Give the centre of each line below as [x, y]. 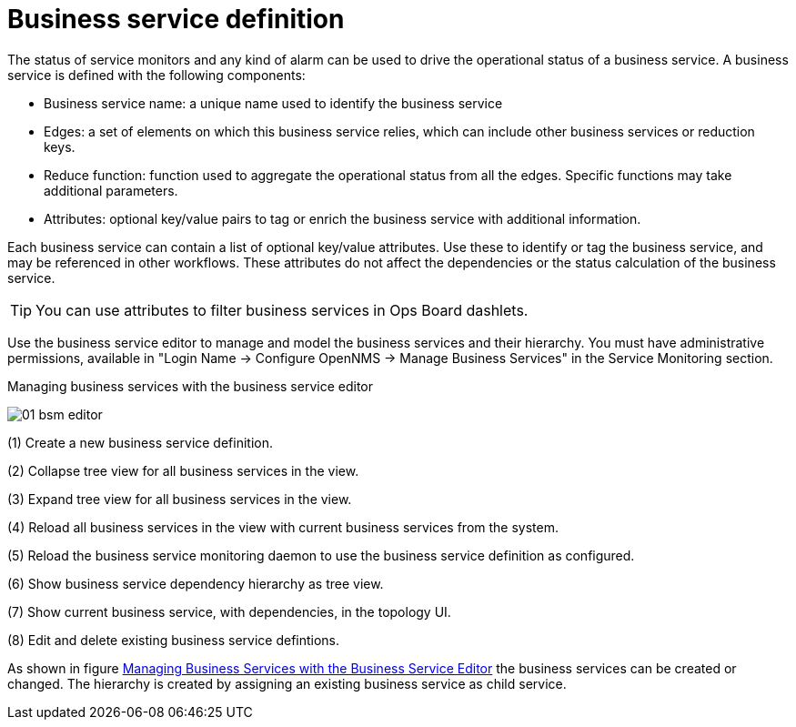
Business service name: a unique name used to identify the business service [273, 103]
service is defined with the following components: [156, 75]
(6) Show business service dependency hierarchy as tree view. [196, 583]
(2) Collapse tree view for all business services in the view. [183, 470]
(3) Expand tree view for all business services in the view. [180, 499]
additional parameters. [111, 190]
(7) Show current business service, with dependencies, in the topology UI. [229, 611]
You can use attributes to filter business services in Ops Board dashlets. [282, 310]
